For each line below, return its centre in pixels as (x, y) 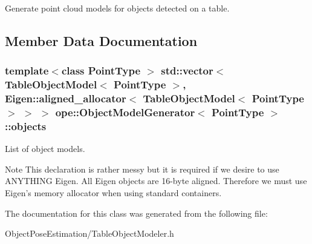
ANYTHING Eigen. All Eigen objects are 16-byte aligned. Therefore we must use (156, 181)
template (27, 71)
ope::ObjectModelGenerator (125, 112)
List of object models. (45, 149)
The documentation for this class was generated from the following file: (136, 213)
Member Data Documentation (101, 40)
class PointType (101, 71)
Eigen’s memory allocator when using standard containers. (113, 193)
